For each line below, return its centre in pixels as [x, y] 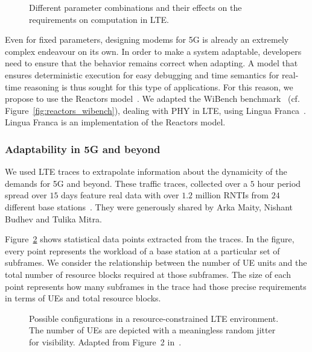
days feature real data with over [120, 195]
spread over [26, 195]
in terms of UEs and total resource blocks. [83, 298]
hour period [279, 183]
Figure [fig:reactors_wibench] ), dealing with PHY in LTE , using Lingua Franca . [156, 110]
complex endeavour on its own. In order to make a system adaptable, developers [153, 51]
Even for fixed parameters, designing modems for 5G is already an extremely [147, 39]
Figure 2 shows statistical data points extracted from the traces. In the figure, [150, 239]
